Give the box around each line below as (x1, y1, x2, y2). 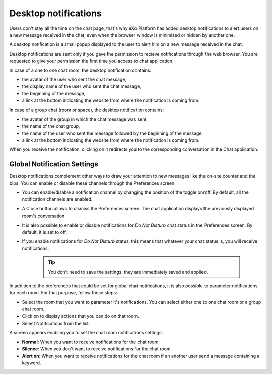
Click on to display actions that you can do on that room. (22, 313, 140, 319)
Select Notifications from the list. (22, 320, 90, 326)
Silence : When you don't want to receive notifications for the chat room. (22, 346, 172, 352)
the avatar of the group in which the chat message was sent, (22, 116, 148, 122)
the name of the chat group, (22, 123, 80, 129)
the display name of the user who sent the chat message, (22, 83, 141, 89)
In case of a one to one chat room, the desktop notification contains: (9, 67, 151, 73)
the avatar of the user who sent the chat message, (22, 76, 127, 82)
